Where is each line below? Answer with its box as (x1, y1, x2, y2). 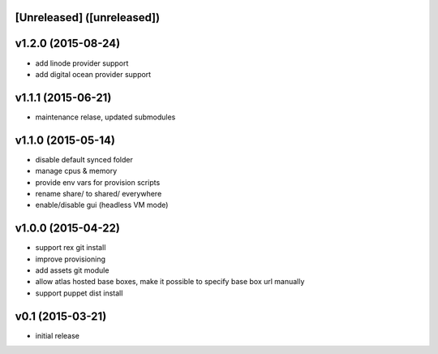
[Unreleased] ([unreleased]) (15, 11, 161, 24)
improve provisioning (35, 254, 105, 264)
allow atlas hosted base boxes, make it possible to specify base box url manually (35, 277, 305, 287)
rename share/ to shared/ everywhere (35, 188, 162, 198)
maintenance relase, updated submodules (35, 112, 176, 122)
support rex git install (35, 243, 106, 253)
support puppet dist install (35, 288, 123, 298)
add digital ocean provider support (35, 69, 152, 79)
